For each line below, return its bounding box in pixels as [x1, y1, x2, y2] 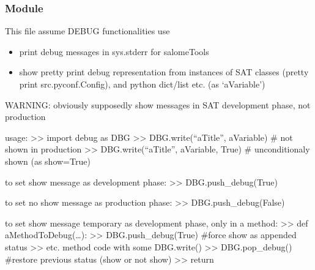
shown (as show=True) [5, 154, 91, 167]
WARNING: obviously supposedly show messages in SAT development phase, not [5, 98, 311, 111]
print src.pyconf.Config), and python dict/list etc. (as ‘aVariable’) [19, 78, 265, 90]
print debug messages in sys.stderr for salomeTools [19, 45, 209, 58]
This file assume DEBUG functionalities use [5, 24, 170, 37]
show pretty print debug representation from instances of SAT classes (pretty [19, 66, 309, 78]
